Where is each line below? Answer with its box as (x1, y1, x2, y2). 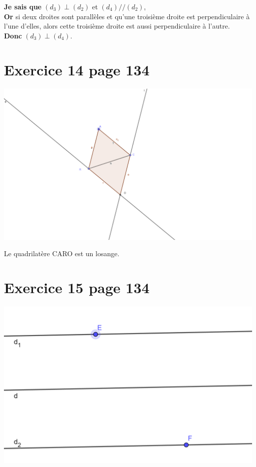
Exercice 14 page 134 (4, 59, 150, 79)
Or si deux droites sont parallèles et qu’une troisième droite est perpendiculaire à (4, 11, 250, 21)
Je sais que (4, 1, 42, 11)
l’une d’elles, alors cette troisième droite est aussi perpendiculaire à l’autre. (4, 21, 230, 31)
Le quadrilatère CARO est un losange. (4, 248, 120, 259)
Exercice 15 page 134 (4, 277, 150, 297)
